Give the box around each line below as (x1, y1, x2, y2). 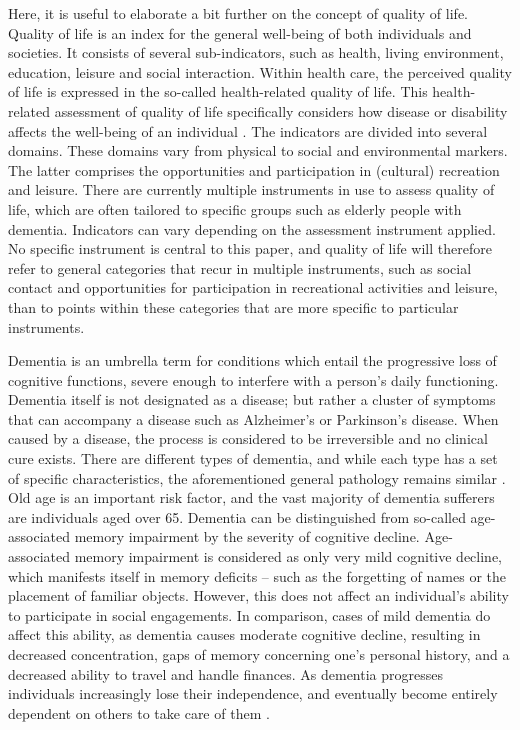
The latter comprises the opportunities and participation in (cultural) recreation (8, 159, 500, 180)
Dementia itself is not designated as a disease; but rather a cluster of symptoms (8, 389, 496, 410)
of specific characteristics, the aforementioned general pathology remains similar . (8, 467, 506, 488)
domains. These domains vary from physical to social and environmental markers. (8, 140, 508, 161)
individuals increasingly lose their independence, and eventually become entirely (8, 683, 498, 704)
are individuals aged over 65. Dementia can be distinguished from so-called (8, 506, 466, 527)
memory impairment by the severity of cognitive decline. (74, 526, 420, 547)
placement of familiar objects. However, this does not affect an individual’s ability (8, 585, 509, 606)
